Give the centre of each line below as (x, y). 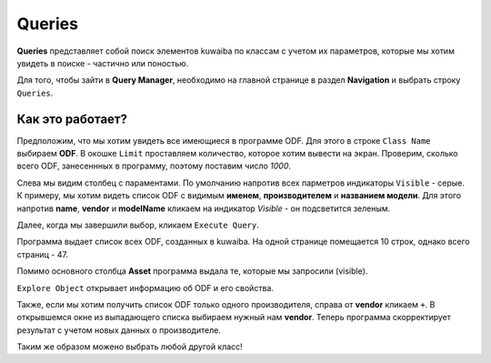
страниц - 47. (42, 254)
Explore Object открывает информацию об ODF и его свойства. (145, 287)
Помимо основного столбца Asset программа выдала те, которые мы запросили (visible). (192, 271)
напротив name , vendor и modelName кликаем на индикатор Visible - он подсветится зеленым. (204, 208)
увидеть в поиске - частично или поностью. (103, 63)
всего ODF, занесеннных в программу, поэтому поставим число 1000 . (154, 166)
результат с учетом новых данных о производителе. (119, 330)
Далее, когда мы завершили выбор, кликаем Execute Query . (138, 225)
